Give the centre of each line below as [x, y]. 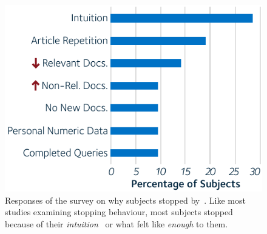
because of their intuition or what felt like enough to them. [117, 224]
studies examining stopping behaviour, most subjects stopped [119, 212]
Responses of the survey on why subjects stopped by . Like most [125, 200]
